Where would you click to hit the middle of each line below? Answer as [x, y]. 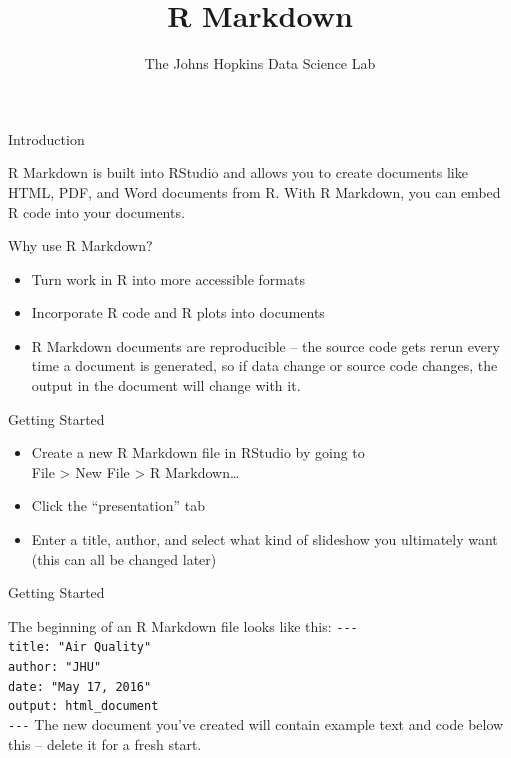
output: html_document [83, 706]
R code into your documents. [96, 211]
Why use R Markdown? [80, 245]
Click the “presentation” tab [118, 505]
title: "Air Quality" [80, 647]
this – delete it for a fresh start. [105, 743]
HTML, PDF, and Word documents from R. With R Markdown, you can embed [254, 191]
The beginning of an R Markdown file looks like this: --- [183, 625]
